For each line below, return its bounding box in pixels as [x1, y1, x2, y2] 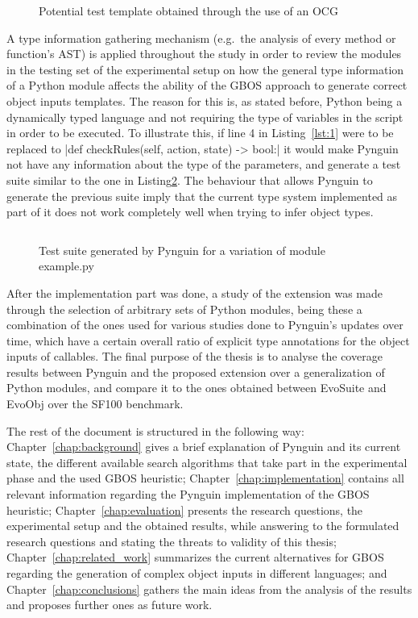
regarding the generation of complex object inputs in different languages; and [6, 565, 387, 581]
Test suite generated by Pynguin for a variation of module [39, 241, 325, 258]
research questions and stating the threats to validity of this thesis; [6, 532, 337, 549]
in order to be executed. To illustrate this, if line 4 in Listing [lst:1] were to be [6, 124, 394, 141]
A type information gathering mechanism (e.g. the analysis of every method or [6, 29, 396, 46]
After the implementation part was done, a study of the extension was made [6, 284, 383, 301]
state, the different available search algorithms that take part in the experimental [6, 453, 408, 470]
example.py [39, 257, 94, 274]
